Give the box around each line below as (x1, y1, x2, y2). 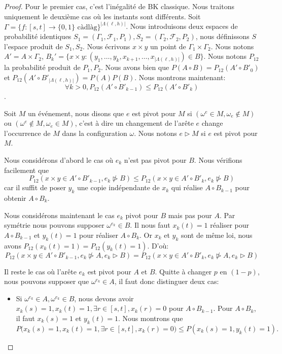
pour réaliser (79, 229, 118, 240)
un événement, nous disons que (28, 108, 124, 118)
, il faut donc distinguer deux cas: (114, 276, 219, 287)
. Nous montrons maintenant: (134, 72, 226, 82)
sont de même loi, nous (181, 229, 253, 240)
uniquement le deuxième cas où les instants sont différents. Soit (4, 11, 201, 21)
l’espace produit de (4, 41, 63, 51)
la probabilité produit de (4, 62, 81, 73)
